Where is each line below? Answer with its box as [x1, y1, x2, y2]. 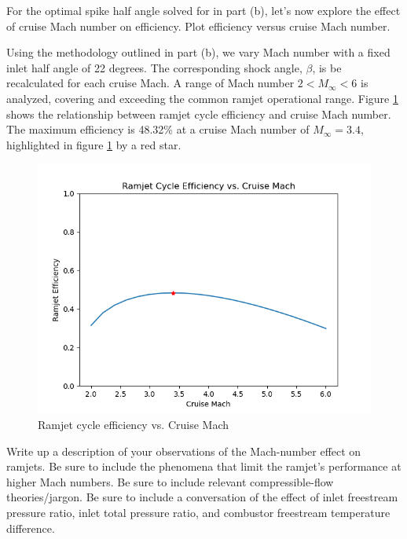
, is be [312, 59, 342, 75]
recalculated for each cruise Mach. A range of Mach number [6, 75, 295, 91]
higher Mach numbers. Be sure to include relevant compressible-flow [6, 473, 334, 489]
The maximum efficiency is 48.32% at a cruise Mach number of [6, 121, 310, 137]
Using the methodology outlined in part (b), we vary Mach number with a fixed [6, 44, 390, 60]
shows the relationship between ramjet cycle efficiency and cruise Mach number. [6, 105, 391, 122]
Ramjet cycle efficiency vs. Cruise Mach [38, 416, 229, 432]
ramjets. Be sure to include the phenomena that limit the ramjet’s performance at [6, 458, 401, 475]
